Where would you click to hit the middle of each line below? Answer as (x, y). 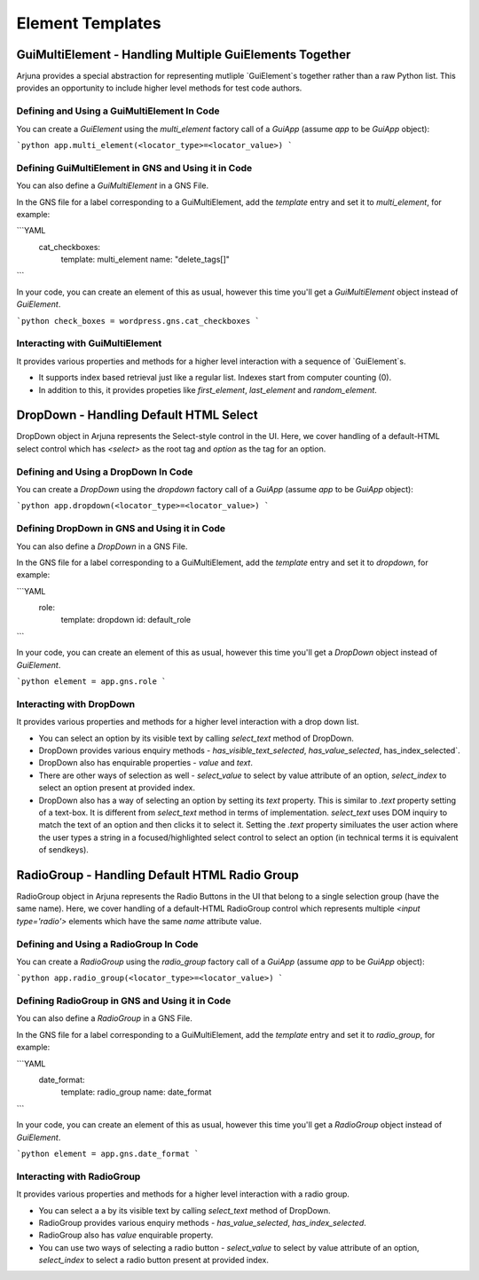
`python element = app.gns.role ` (91, 682)
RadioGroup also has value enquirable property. (126, 1235)
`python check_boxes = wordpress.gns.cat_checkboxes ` (138, 321)
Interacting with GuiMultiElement (89, 343)
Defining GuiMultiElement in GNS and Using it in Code (134, 168)
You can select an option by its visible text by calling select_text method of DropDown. (196, 738)
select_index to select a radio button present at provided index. (154, 1260)
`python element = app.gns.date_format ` (108, 1154)
